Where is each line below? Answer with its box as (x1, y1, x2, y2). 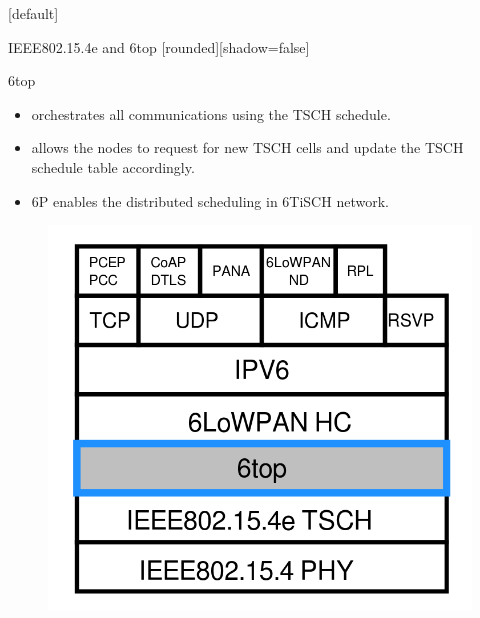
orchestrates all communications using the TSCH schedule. (31, 103, 391, 124)
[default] (8, 3, 59, 23)
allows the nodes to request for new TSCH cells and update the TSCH (31, 137, 464, 158)
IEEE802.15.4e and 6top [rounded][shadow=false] (8, 36, 310, 57)
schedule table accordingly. (31, 156, 195, 177)
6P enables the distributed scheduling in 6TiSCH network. (31, 190, 389, 211)
